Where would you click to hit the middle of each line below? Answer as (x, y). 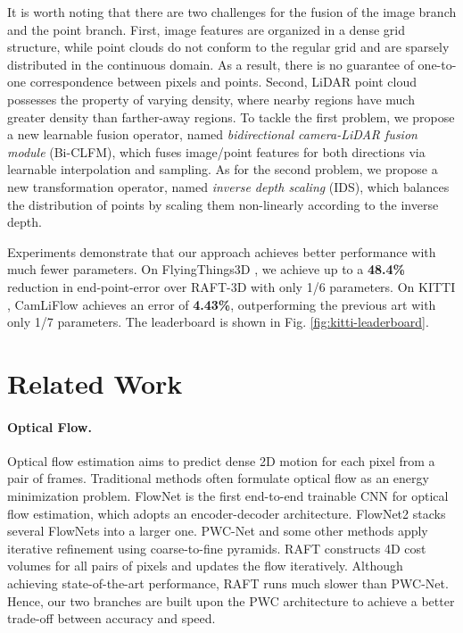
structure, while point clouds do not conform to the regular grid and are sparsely (228, 47)
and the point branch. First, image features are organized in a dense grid (206, 29)
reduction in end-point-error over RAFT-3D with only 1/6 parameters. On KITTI (231, 286)
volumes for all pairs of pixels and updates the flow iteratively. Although (205, 566)
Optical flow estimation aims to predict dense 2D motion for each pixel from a (221, 460)
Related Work (95, 383)
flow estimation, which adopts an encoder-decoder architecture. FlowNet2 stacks (227, 513)
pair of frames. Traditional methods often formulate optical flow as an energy (218, 478)
